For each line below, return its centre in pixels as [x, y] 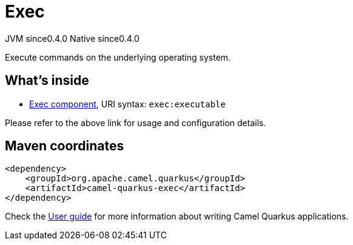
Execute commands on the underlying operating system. [118, 57]
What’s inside [47, 81]
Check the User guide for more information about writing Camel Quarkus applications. [177, 216]
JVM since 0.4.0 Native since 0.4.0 [72, 38]
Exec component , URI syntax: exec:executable [127, 104]
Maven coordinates [65, 146]
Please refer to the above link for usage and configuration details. [136, 122]
